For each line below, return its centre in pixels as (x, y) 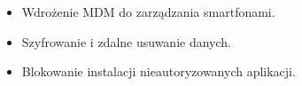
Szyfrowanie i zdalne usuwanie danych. (126, 41)
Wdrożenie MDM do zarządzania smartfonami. (148, 12)
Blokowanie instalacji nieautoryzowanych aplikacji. (159, 71)
